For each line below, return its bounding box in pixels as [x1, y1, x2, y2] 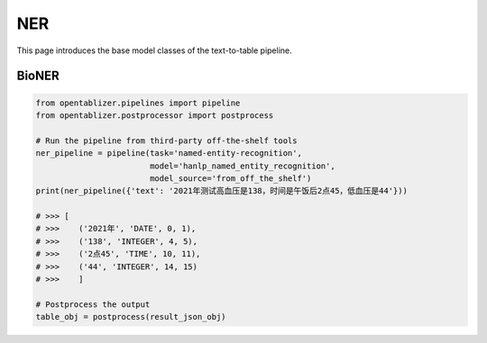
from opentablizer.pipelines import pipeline [35, 97, 241, 108]
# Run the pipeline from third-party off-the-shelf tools [35, 135, 298, 146]
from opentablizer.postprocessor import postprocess [35, 110, 274, 121]
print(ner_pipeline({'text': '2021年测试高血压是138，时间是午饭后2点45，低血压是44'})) [35, 185, 408, 196]
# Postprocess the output [35, 299, 151, 310]
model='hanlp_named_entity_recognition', [149, 160, 335, 171]
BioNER [16, 68, 60, 84]
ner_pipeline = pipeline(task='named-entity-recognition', [35, 149, 302, 158]
